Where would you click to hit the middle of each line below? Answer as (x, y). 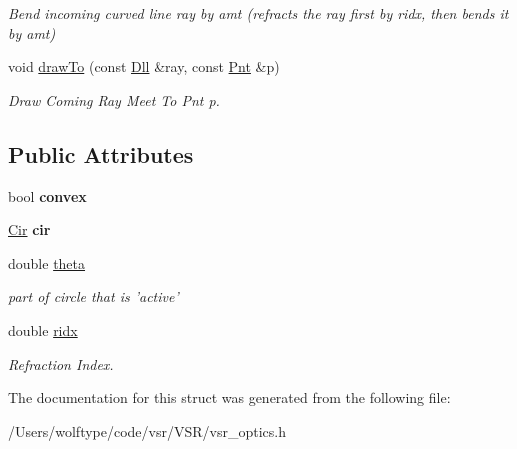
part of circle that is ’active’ (93, 296)
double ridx (43, 329)
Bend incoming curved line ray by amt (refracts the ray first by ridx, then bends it (258, 13)
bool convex (47, 195)
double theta (47, 262)
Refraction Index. (61, 363)
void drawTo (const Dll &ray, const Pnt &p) (144, 66)
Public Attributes (101, 153)
